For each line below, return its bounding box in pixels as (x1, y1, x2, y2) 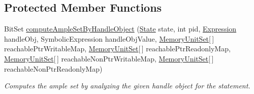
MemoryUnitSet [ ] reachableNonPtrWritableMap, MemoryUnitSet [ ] (4, 53, 214, 64)
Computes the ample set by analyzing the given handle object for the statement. (4, 80, 250, 91)
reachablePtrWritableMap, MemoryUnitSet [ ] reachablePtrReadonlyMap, (4, 43, 231, 54)
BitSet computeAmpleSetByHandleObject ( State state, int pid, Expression (4, 23, 237, 34)
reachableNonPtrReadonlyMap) (4, 63, 103, 74)
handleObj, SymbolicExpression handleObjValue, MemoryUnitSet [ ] (4, 33, 214, 44)
